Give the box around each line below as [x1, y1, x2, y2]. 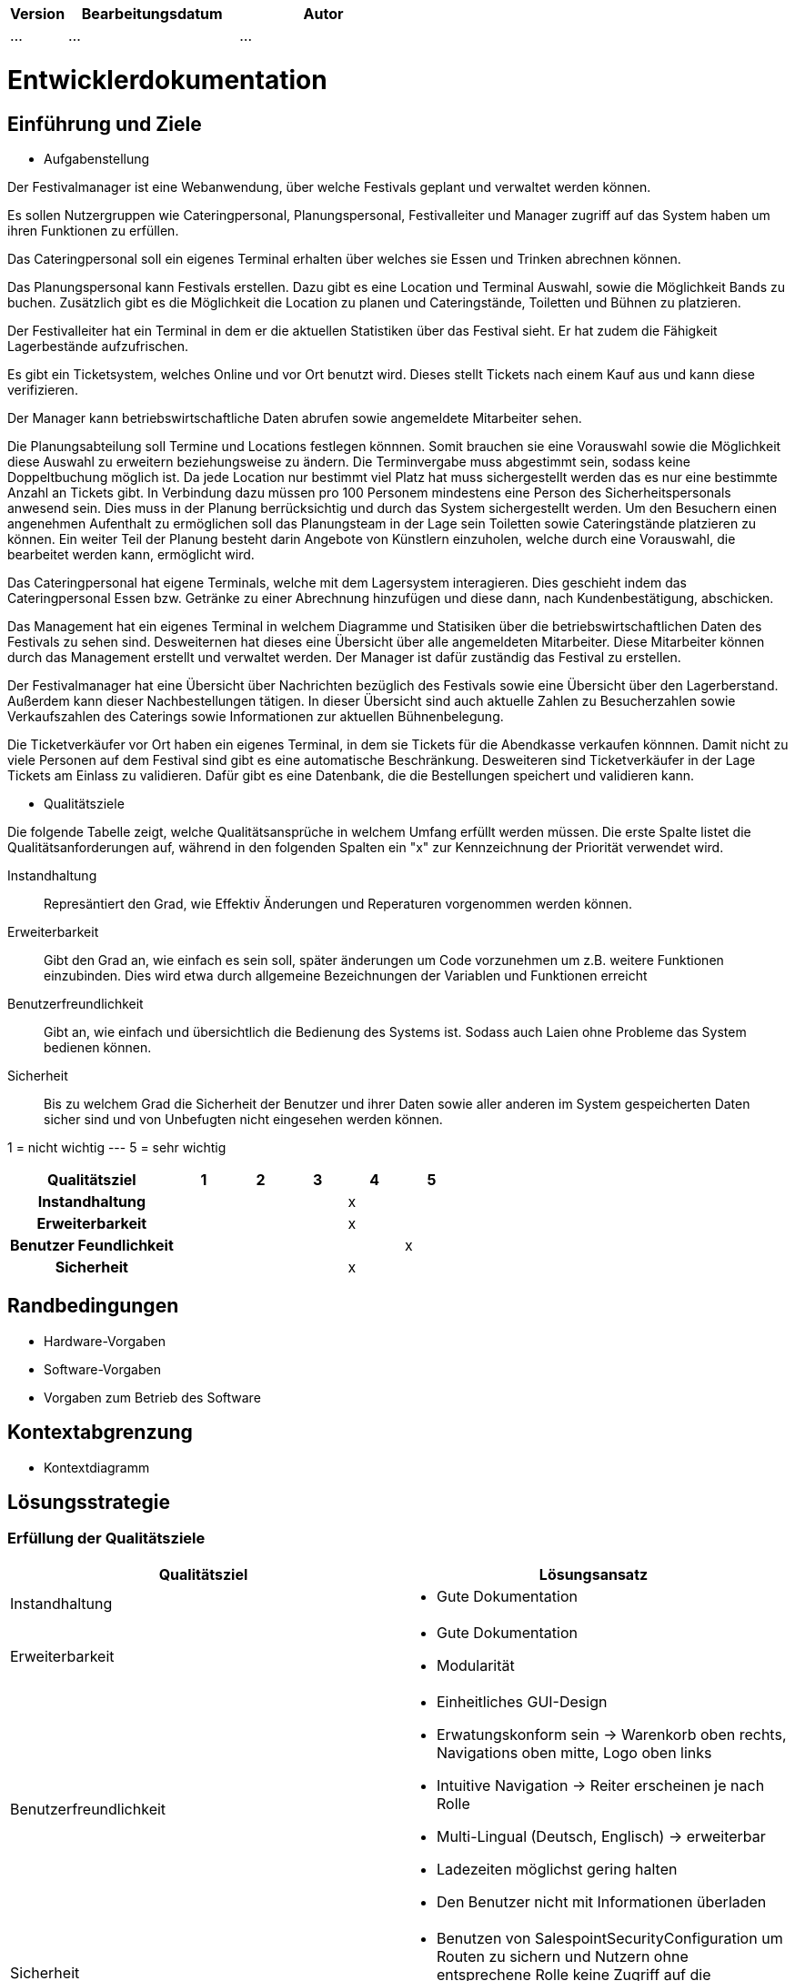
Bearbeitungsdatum [81, 5, 223, 23]
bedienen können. [44, 1039, 152, 1055]
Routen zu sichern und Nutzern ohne [437, 1946, 689, 1966]
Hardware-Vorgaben [44, 1332, 166, 1349]
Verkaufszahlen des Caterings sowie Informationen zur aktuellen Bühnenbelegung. [7, 708, 504, 724]
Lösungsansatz [538, 1564, 649, 1584]
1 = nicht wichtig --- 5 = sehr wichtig [7, 1139, 226, 1155]
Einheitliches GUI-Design [437, 1692, 608, 1711]
